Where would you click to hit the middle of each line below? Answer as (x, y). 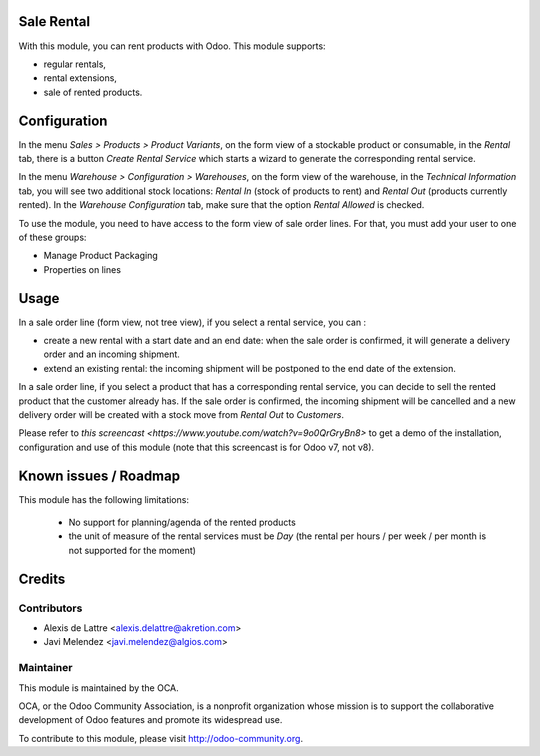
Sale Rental (54, 21)
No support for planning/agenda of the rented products (182, 522)
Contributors (50, 608)
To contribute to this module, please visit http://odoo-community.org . (161, 738)
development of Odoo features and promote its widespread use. (150, 720)
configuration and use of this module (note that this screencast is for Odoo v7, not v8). (196, 447)
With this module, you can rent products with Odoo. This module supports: (172, 46)
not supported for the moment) (132, 550)
